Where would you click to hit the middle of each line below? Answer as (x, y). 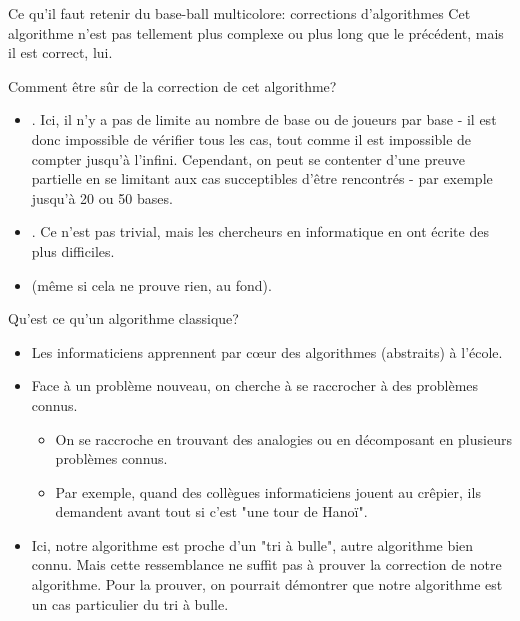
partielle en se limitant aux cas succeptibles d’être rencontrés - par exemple (262, 178)
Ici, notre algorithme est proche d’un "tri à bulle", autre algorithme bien (252, 544)
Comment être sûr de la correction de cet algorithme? (172, 85)
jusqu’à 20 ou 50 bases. (102, 197)
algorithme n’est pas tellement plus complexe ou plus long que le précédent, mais (256, 32)
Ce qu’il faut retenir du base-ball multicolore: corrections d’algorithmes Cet (239, 13)
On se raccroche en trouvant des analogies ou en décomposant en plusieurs (283, 438)
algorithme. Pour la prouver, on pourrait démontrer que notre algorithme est (267, 584)
